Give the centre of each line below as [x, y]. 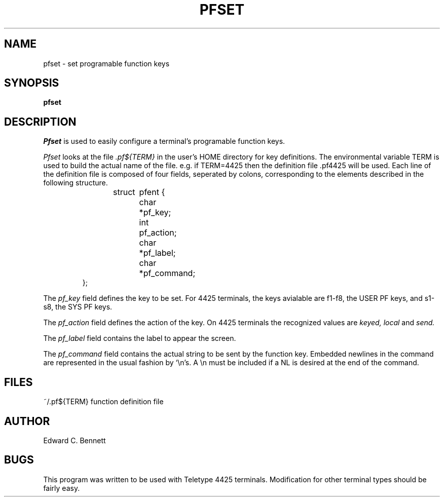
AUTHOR [27, 421]
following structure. [76, 183]
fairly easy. [62, 488]
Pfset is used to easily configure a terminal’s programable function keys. [164, 141]
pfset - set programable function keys [106, 63]
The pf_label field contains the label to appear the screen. [140, 338]
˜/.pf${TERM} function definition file [103, 402]
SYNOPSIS [32, 83]
